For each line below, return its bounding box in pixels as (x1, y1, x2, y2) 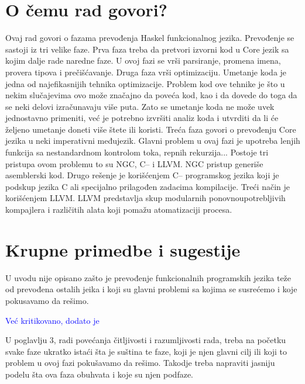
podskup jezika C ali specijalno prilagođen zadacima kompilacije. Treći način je (5, 180, 290, 192)
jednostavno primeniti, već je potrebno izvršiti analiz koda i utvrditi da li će (5, 112, 279, 124)
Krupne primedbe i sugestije (5, 237, 241, 261)
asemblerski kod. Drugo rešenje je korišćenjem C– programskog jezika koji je (5, 169, 279, 181)
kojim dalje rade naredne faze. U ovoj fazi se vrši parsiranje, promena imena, (5, 54, 281, 67)
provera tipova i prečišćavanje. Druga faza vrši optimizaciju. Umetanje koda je (5, 65, 287, 78)
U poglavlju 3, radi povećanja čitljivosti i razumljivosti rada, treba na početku (5, 334, 286, 346)
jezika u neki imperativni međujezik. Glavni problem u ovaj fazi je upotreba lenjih (5, 134, 300, 147)
